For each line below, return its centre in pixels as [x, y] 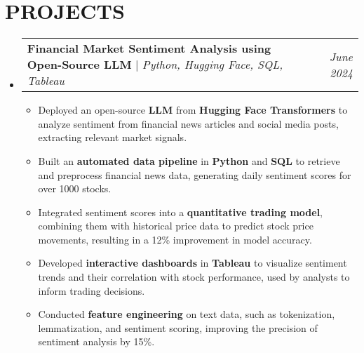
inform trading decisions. [92, 290]
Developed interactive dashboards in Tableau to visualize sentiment [193, 263]
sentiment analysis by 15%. [96, 341]
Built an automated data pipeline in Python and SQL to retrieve [189, 160]
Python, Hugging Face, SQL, [213, 65]
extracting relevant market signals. [113, 137]
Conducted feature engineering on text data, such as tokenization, [187, 314]
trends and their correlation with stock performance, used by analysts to [194, 277]
